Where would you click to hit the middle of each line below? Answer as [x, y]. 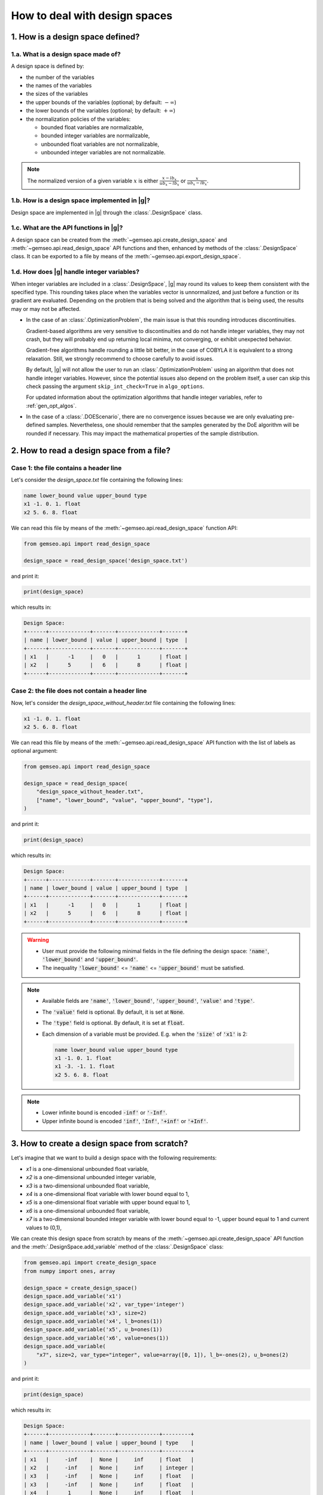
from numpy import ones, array [70, 1271]
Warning [38, 940]
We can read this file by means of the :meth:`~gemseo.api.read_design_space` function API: [124, 528]
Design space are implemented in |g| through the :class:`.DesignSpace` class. [107, 212]
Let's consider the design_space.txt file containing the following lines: [97, 480]
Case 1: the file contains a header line [66, 468]
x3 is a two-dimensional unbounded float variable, [88, 1186]
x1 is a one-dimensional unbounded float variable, [87, 1168]
